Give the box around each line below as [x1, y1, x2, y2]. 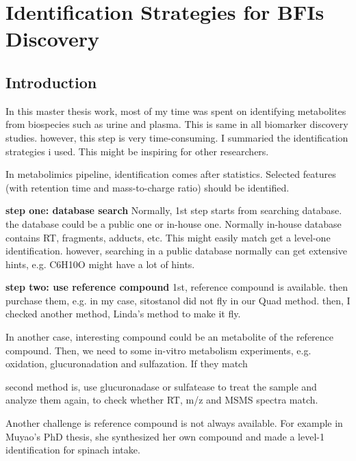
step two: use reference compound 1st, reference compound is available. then [5, 280, 348, 294]
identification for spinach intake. [5, 443, 140, 457]
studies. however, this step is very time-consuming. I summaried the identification [5, 130, 348, 144]
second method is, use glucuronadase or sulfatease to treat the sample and [5, 379, 317, 393]
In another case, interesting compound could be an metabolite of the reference [5, 330, 334, 344]
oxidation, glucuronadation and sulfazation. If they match [5, 356, 248, 371]
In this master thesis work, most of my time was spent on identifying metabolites [5, 103, 346, 118]
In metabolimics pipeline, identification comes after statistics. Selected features [5, 167, 336, 181]
